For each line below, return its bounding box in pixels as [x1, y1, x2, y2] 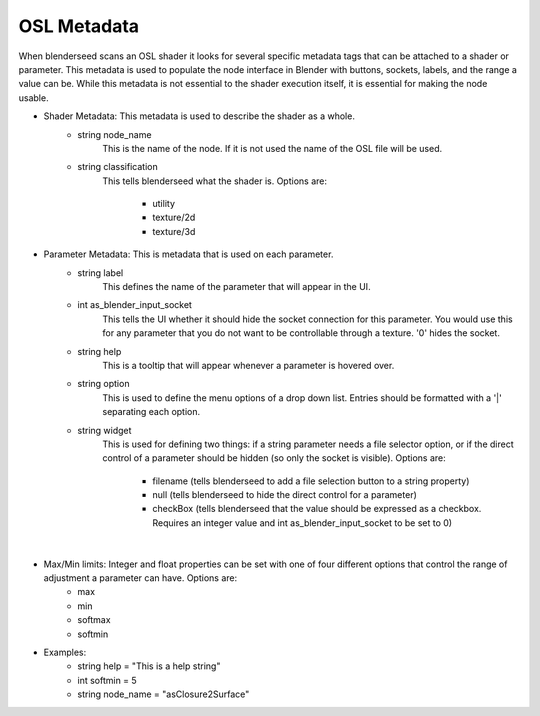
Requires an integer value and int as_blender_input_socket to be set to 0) [152, 516, 453, 529]
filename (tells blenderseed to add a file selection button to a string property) [152, 475, 470, 487]
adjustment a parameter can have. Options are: [43, 572, 238, 584]
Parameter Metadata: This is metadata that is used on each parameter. [43, 248, 334, 260]
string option [77, 378, 130, 390]
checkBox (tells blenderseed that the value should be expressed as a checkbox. [152, 503, 482, 515]
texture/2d [152, 211, 196, 224]
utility [152, 198, 175, 210]
